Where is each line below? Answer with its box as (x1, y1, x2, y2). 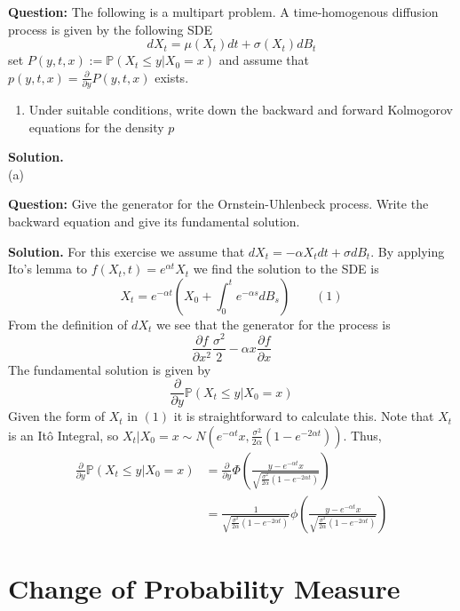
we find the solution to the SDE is (193, 259, 379, 278)
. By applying (370, 242, 445, 260)
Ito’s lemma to (8, 259, 88, 278)
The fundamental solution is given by (8, 360, 211, 378)
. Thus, (343, 425, 382, 444)
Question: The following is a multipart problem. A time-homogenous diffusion (8, 3, 439, 20)
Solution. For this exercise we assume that (8, 242, 245, 260)
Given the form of (8, 407, 106, 425)
